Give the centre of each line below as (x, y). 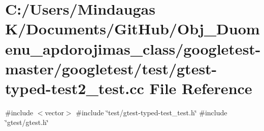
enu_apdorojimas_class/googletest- (133, 48)
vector (54, 112)
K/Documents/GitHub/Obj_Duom (133, 29)
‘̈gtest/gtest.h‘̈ (27, 122)
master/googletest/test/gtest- (111, 68)
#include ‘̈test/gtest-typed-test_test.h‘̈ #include (152, 112)
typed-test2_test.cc (75, 88)
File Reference (201, 88)
